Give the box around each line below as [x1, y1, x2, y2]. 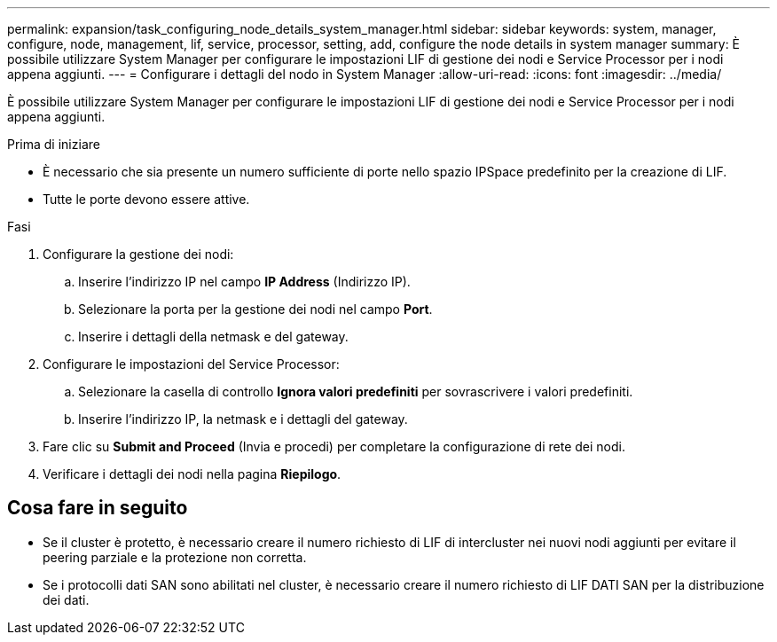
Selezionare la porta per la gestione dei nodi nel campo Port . [78, 301, 433, 317]
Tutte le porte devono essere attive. [43, 192, 250, 207]
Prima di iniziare [7, 137, 100, 152]
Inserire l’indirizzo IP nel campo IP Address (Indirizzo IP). [78, 274, 411, 289]
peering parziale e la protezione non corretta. [43, 549, 307, 565]
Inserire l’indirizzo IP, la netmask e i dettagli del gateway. [78, 411, 408, 427]
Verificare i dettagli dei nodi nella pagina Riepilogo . [43, 466, 341, 481]
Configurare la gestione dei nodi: [43, 247, 234, 262]
